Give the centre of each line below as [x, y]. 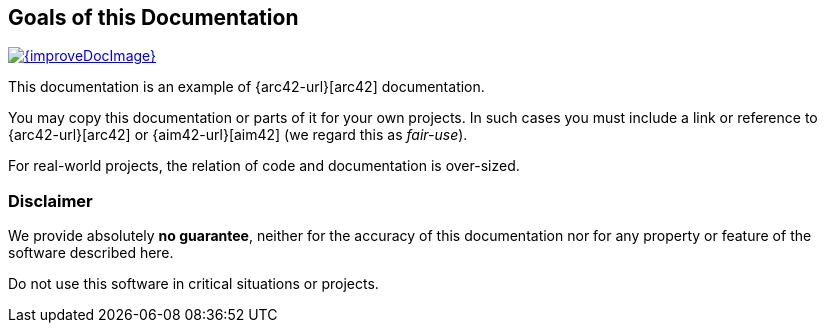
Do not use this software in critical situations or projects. [193, 284]
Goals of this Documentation [153, 17]
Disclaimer [50, 200]
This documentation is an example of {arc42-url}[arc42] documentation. [246, 87]
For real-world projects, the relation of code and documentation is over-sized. [264, 166]
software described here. [91, 253]
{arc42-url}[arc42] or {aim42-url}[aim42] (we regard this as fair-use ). [238, 135]
